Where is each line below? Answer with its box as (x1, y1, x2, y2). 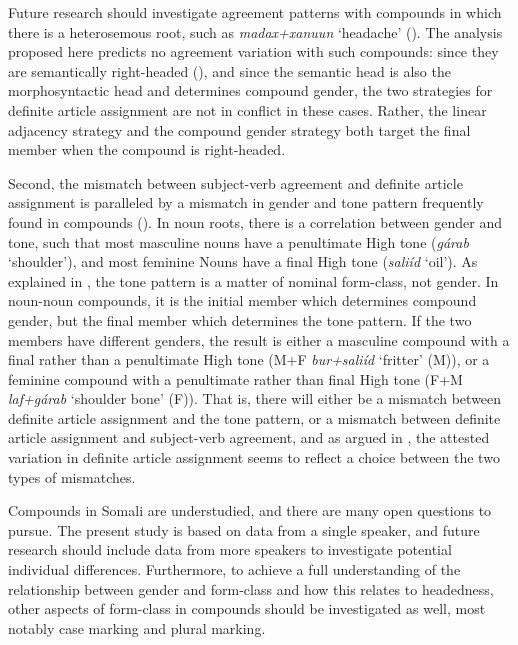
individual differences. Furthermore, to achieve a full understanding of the (8, 559, 461, 580)
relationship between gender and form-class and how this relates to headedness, (8, 578, 494, 599)
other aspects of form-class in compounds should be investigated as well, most (8, 598, 486, 619)
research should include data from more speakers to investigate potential (8, 539, 452, 560)
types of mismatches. (8, 466, 136, 487)
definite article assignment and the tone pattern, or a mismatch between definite (8, 407, 501, 428)
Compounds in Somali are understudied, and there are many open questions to (8, 500, 492, 521)
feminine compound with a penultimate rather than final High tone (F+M (8, 368, 463, 389)
